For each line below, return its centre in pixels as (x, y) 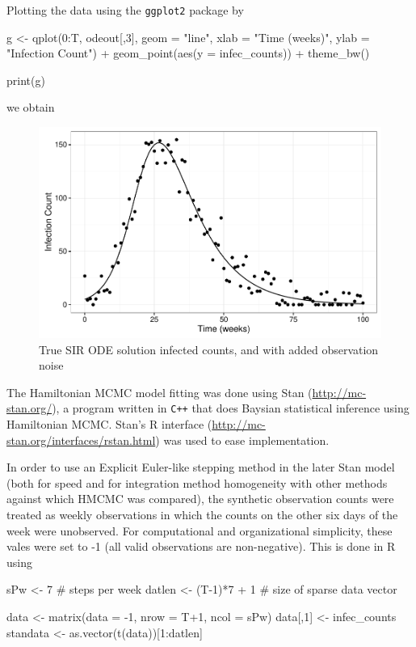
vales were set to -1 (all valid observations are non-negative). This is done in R (201, 546)
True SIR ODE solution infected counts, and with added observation (209, 349)
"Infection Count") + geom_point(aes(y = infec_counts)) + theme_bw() (188, 53)
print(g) (26, 80)
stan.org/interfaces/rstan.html (81, 440)
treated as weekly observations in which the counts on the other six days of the (202, 514)
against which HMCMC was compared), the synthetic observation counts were (200, 499)
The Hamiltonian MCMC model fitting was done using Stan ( (160, 392)
